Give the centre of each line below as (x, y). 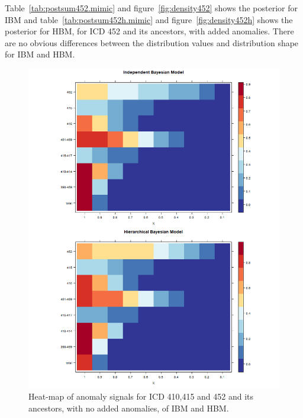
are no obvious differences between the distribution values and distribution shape (152, 42)
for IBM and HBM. (40, 54)
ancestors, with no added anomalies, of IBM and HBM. (129, 408)
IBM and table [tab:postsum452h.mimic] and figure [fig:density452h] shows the (149, 19)
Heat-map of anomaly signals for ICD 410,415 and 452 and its (141, 396)
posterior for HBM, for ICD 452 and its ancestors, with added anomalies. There (149, 31)
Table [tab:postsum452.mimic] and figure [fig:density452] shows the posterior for (151, 8)
